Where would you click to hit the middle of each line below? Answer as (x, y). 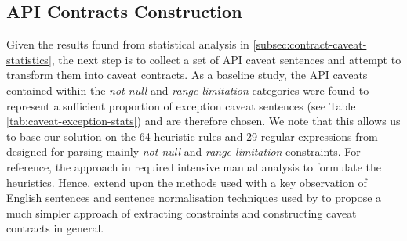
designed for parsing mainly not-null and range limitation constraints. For (184, 151)
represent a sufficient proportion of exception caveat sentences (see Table (181, 105)
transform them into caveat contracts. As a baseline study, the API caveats (187, 75)
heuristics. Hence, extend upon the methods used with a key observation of (187, 182)
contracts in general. (55, 228)
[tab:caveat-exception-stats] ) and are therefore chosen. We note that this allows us (203, 121)
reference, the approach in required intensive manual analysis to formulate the (194, 166)
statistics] (29, 59)
